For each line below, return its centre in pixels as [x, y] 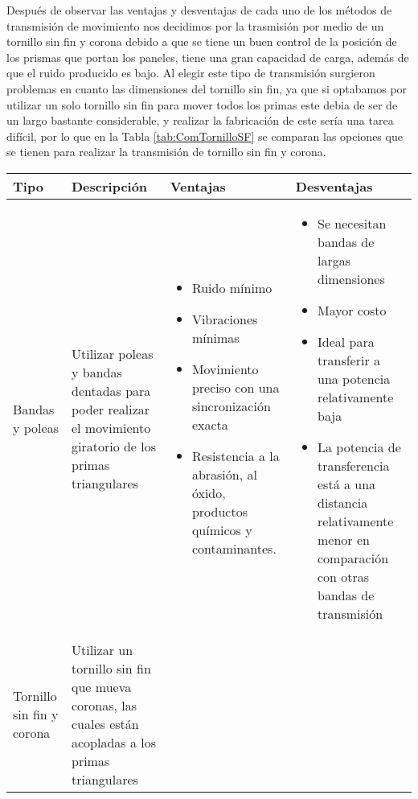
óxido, [209, 493]
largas [334, 260]
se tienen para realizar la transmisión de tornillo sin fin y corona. [166, 152]
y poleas [36, 427]
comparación [353, 558]
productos [219, 512]
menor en [344, 539]
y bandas [96, 372]
